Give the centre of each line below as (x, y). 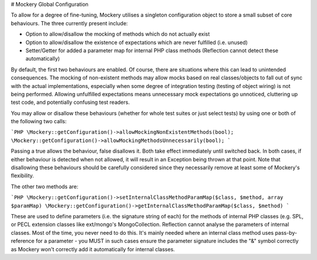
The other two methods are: (45, 186)
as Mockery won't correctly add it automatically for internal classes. (93, 249)
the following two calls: (39, 121)
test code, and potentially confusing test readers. (70, 102)
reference (23, 241)
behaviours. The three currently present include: (70, 23)
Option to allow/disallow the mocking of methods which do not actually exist (118, 34)
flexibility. (23, 175)
